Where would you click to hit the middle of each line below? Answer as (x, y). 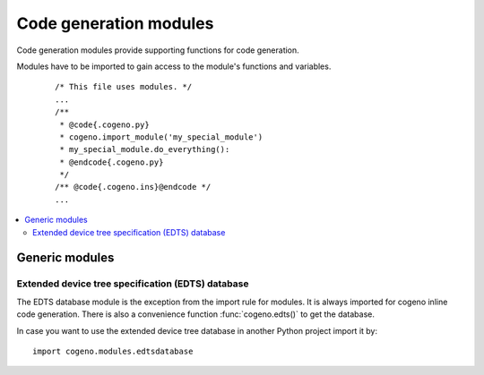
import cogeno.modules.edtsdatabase (113, 351)
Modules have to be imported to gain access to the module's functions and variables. (174, 66)
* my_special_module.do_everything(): (145, 149)
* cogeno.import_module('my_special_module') (161, 137)
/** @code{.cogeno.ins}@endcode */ (133, 187)
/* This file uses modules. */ (124, 87)
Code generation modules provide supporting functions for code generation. (158, 50)
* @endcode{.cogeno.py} (112, 162)
